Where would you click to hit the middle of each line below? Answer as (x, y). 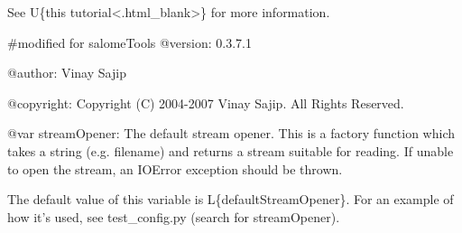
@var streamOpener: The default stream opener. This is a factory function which (231, 133)
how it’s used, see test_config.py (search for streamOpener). (174, 216)
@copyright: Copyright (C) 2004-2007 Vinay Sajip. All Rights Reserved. (206, 103)
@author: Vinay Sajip (67, 73)
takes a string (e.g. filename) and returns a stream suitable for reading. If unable (231, 150)
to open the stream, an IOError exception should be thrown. (175, 168)
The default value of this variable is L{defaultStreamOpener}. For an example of (231, 199)
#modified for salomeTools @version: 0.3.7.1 (129, 42)
